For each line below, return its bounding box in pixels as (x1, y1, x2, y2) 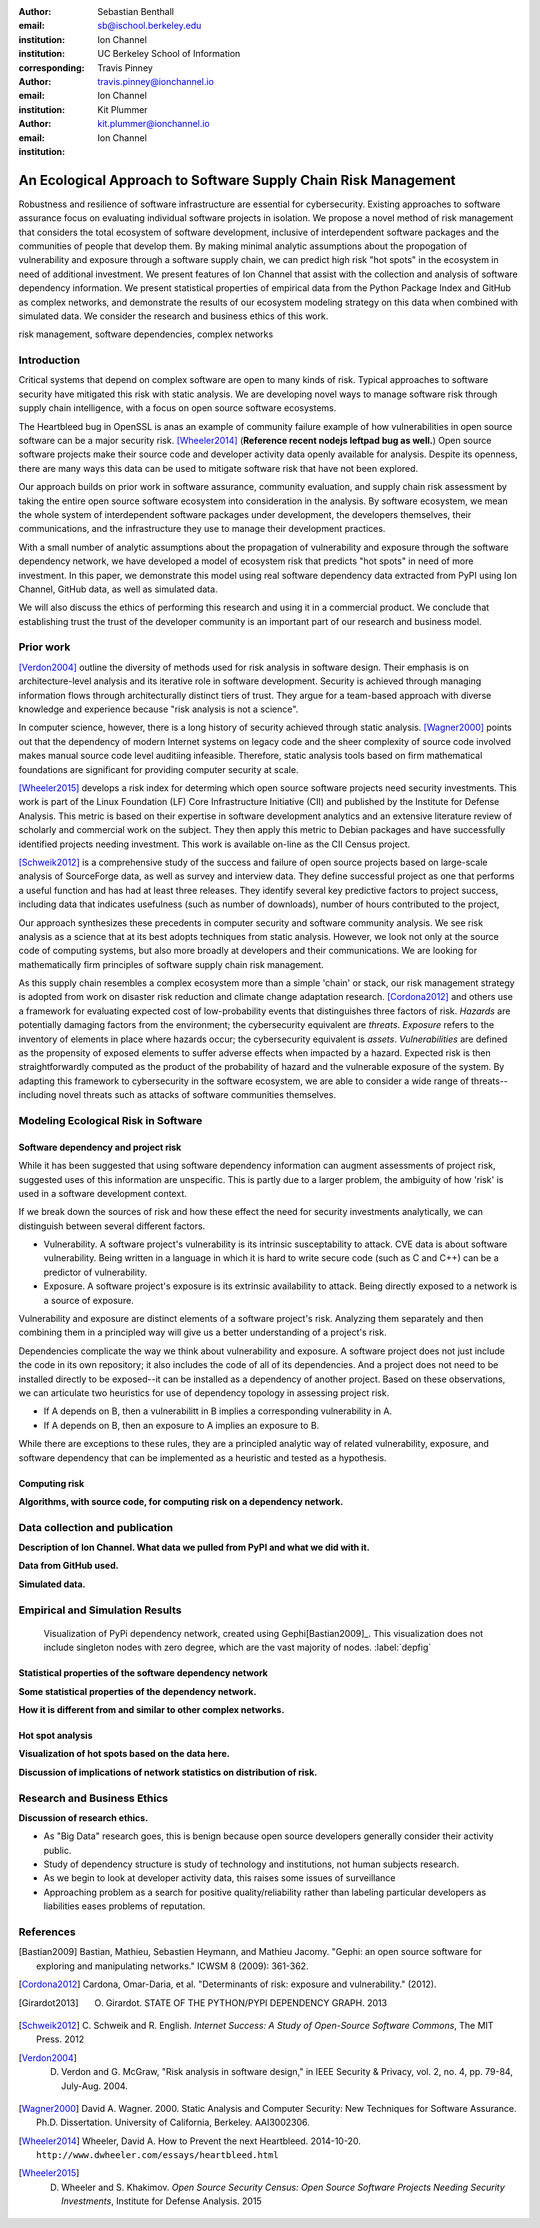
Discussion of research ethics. (18, 1811, 149, 1824)
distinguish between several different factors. (18, 1220, 206, 1232)
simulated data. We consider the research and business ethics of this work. (18, 310, 329, 322)
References (18, 1925, 76, 1939)
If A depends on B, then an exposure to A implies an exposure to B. (43, 1419, 320, 1431)
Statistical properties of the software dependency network (18, 1667, 269, 1679)
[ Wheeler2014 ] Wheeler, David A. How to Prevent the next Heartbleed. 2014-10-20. (18, 2135, 362, 2147)
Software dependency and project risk (18, 1141, 182, 1153)
